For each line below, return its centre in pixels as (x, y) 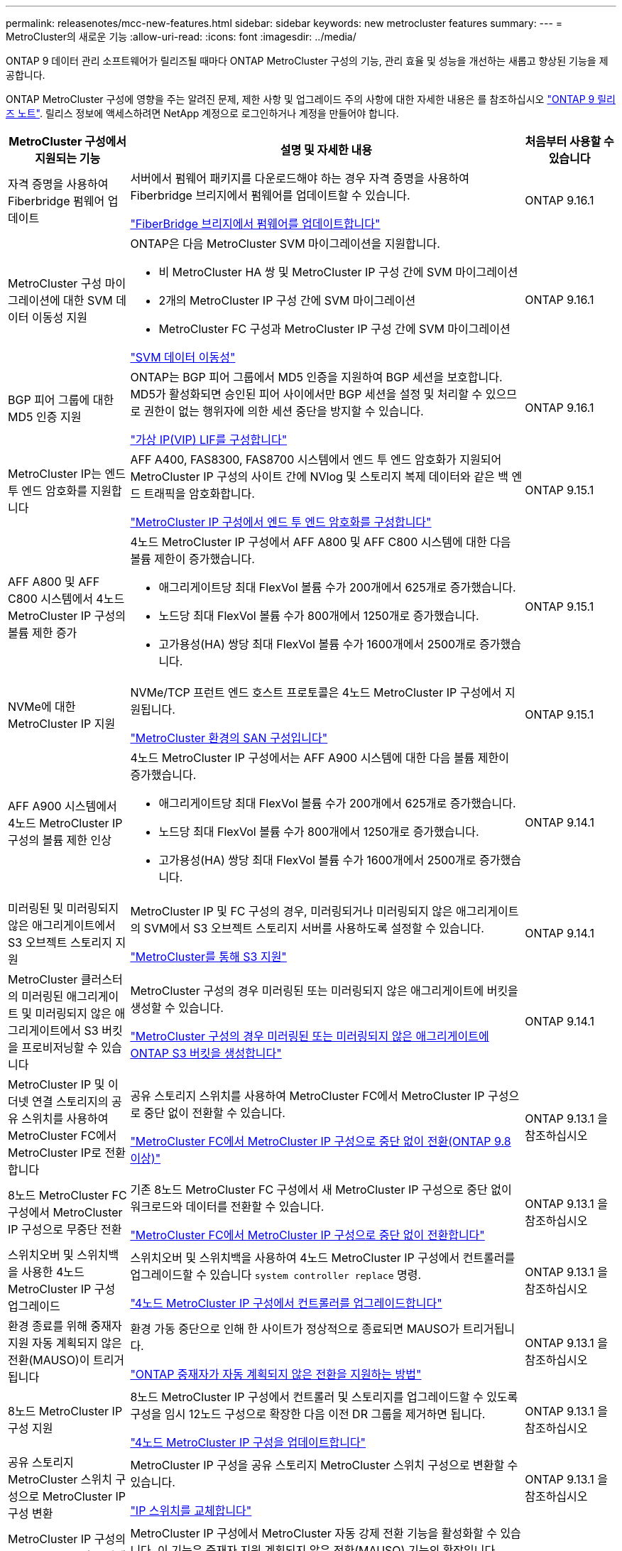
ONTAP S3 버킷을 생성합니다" (206, 1053)
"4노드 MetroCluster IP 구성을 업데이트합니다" (248, 1442)
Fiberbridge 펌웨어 (56, 201)
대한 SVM (88, 300)
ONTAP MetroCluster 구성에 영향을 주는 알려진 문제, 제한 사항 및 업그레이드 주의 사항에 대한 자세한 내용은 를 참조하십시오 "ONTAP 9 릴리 (311, 99)
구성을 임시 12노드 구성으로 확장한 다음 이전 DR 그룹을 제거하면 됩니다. (308, 1414)
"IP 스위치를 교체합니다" (191, 1511)
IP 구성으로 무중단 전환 (65, 1229)
